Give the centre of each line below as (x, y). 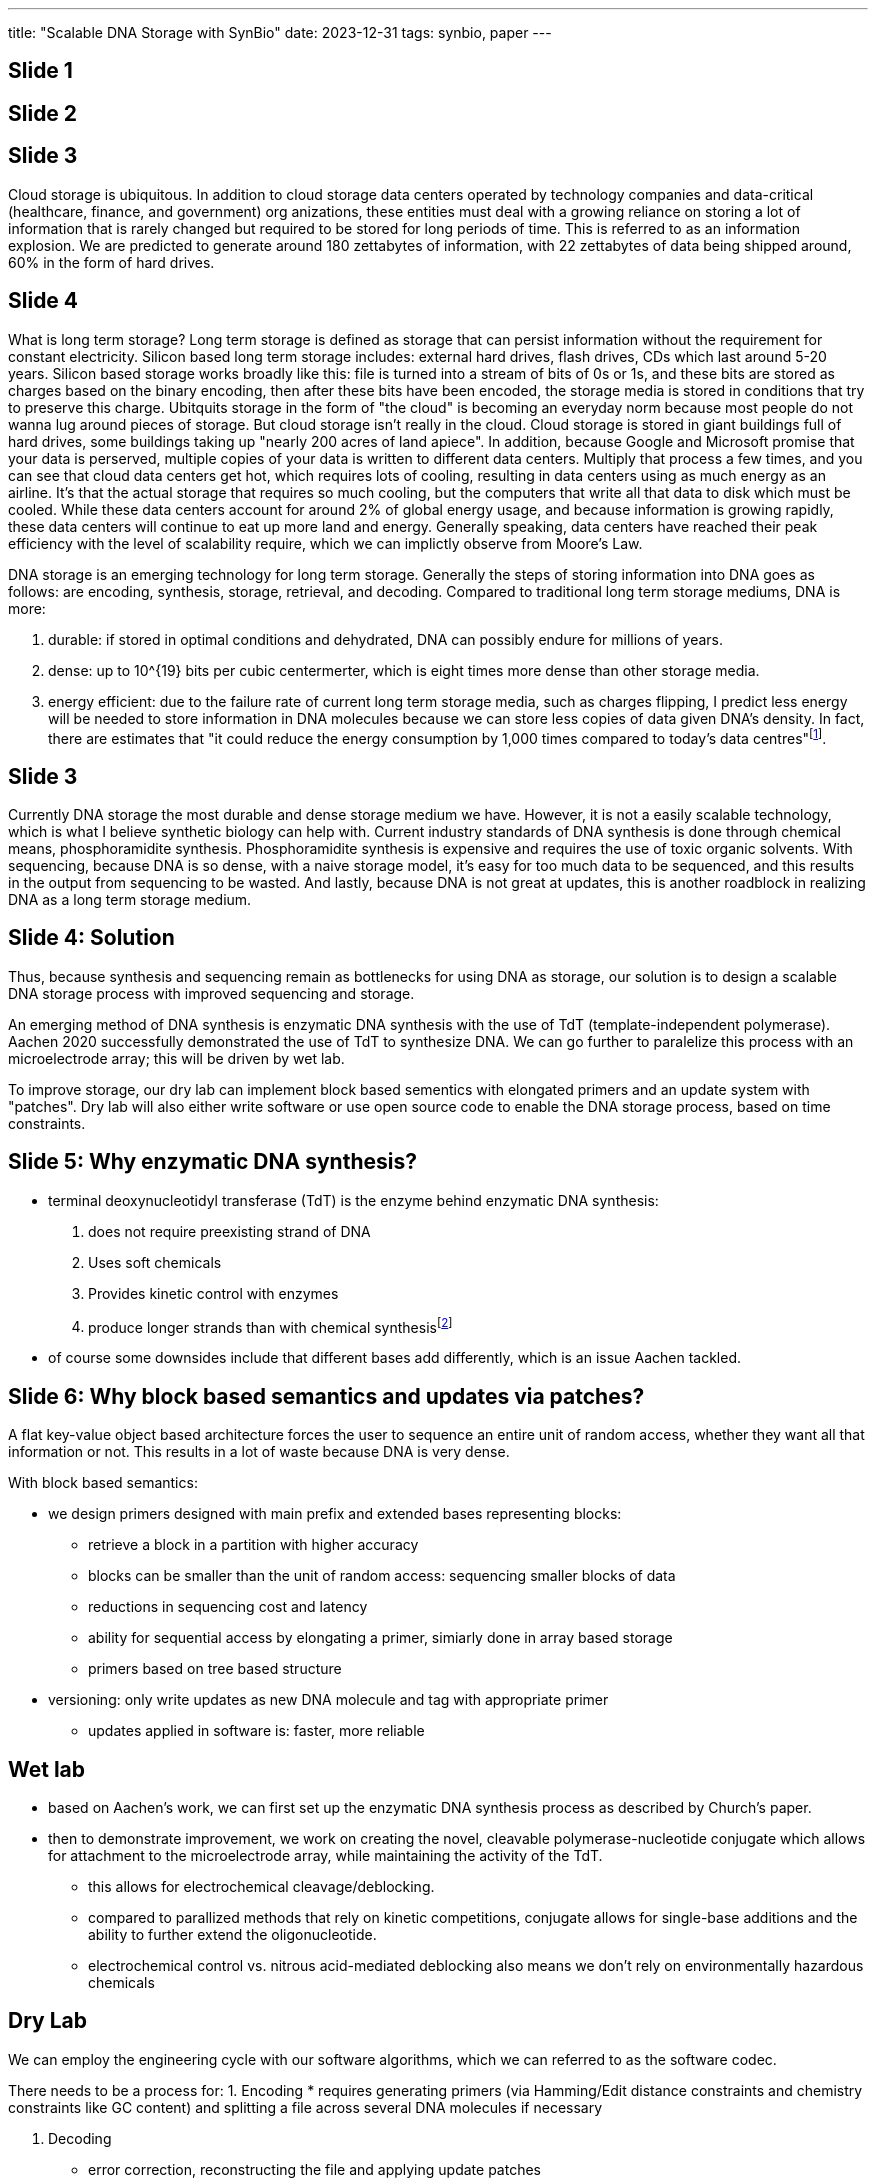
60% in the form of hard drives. (111, 262)
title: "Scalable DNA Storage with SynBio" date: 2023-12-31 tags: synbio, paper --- (280, 32)
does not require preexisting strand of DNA (229, 1231)
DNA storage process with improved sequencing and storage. (211, 993)
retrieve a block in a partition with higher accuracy (253, 1545)
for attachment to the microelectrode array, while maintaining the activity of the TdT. (325, 1856)
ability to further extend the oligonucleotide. (232, 1935)
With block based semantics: (103, 1483)
